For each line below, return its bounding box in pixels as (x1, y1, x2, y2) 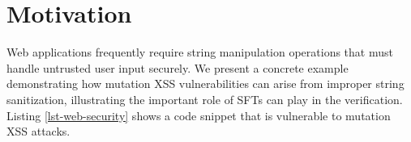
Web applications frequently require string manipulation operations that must (6, 44, 393, 61)
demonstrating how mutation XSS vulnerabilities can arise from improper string (6, 75, 405, 92)
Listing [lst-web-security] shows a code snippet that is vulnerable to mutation (6, 106, 391, 123)
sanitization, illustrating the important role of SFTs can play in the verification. (6, 90, 403, 107)
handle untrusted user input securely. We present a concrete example (6, 59, 349, 76)
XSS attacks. (6, 123, 71, 140)
